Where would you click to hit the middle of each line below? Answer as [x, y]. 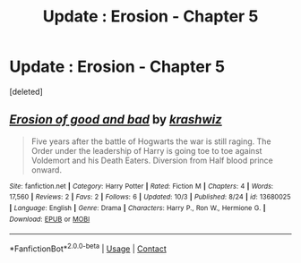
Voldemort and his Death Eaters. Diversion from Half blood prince [152, 160]
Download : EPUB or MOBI [50, 219]
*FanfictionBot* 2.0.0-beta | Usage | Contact [88, 248]
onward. [47, 170]
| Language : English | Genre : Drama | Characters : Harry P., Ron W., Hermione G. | [138, 208]
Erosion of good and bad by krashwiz [116, 119]
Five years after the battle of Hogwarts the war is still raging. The [151, 141]
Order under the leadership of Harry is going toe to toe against [146, 150]
